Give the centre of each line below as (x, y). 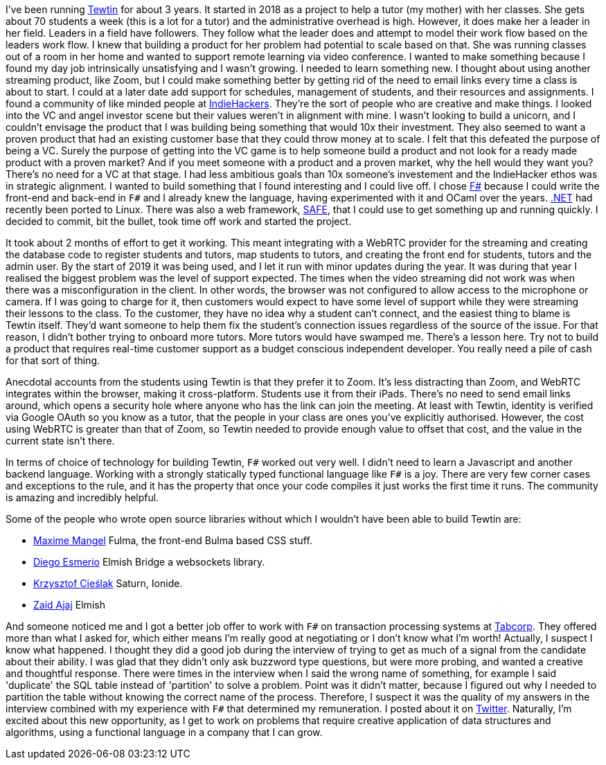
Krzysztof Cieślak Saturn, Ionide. (108, 583)
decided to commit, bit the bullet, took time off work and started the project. (179, 221)
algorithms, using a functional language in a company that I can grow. (164, 732)
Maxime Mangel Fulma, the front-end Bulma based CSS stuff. (173, 540)
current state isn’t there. (60, 441)
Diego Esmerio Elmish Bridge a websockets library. (149, 562)
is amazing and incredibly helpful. (82, 497)
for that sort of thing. (53, 360)
